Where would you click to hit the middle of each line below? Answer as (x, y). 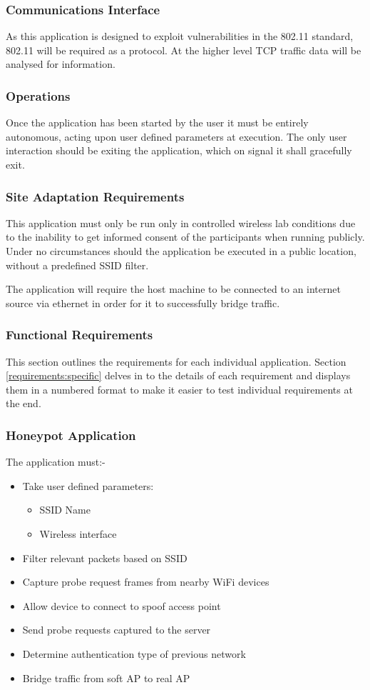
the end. (24, 403)
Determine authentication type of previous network (134, 653)
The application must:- (56, 462)
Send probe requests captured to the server (117, 630)
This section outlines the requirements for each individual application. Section (176, 361)
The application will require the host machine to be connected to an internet (173, 289)
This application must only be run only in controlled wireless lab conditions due (181, 222)
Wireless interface (78, 533)
